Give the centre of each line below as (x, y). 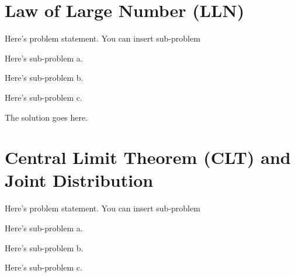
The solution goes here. (46, 117)
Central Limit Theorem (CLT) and (148, 157)
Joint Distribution (79, 180)
